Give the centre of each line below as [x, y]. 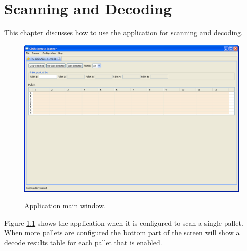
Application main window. [65, 206]
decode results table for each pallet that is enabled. [83, 242]
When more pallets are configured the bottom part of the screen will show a [122, 233]
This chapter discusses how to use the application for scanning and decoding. [124, 33]
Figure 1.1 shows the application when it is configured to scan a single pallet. [124, 222]
